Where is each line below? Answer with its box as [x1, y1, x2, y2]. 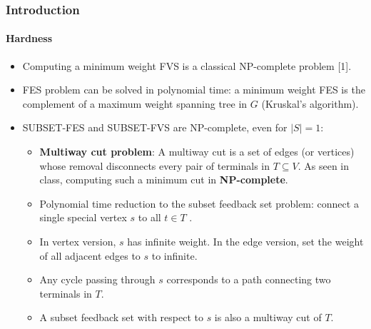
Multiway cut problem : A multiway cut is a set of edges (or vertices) [39, 144, 355, 159]
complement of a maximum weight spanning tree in [22, 96, 248, 111]
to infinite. [151, 248, 198, 263]
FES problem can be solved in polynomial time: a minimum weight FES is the [22, 82, 365, 97]
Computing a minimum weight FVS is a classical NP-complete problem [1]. [22, 58, 352, 73]
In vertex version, [39, 233, 116, 248]
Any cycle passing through [39, 272, 156, 287]
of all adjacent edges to [39, 248, 141, 263]
